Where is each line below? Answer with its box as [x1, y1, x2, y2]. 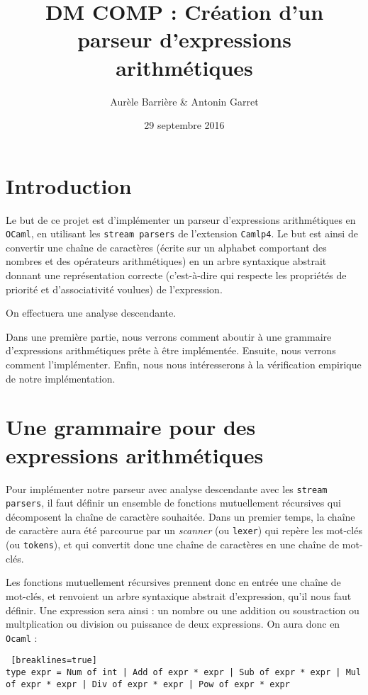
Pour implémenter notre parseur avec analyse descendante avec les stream [6, 481, 328, 496]
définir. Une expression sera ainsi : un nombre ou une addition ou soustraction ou [6, 602, 359, 617]
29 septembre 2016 [144, 118, 225, 132]
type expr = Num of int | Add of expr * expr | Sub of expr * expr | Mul [6, 667, 362, 678]
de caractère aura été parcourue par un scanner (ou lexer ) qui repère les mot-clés [6, 523, 362, 538]
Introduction [6, 171, 132, 200]
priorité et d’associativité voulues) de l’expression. [6, 281, 223, 296]
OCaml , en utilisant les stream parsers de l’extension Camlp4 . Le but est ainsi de [6, 226, 358, 241]
